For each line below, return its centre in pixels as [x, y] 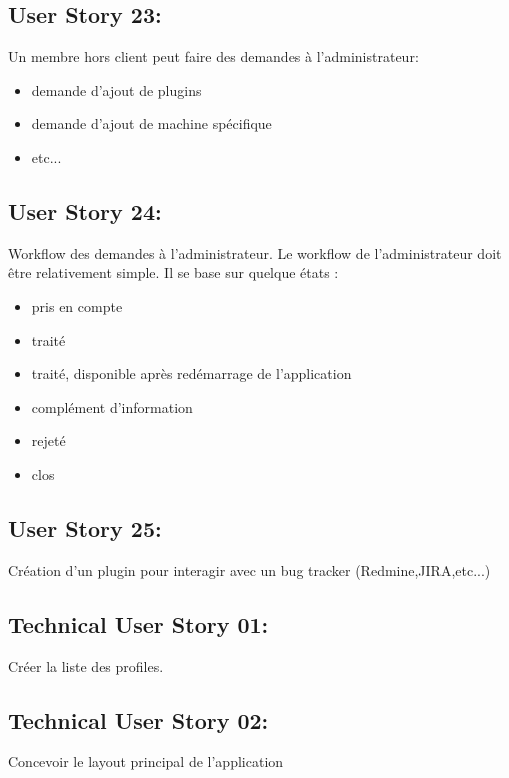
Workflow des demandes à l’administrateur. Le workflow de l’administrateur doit [255, 252]
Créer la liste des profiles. [86, 665]
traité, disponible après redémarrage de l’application [191, 373]
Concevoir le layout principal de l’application [146, 761]
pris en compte [77, 305]
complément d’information [112, 406]
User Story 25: [85, 527]
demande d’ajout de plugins [116, 89]
